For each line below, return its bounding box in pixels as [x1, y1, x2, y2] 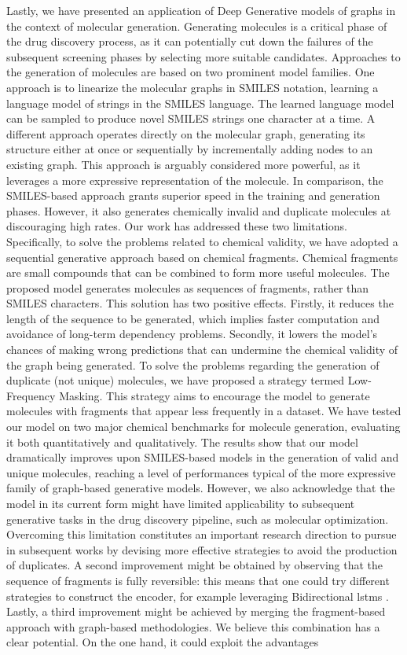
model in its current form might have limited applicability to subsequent [6, 495, 355, 511]
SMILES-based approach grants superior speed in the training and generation [6, 187, 380, 204]
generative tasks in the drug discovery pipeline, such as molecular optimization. [6, 510, 389, 527]
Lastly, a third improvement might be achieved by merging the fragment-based [6, 603, 386, 620]
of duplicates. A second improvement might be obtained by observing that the [6, 557, 383, 573]
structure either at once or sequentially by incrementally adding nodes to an [6, 141, 373, 157]
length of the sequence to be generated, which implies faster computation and [6, 310, 380, 326]
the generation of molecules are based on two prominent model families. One [6, 64, 375, 80]
